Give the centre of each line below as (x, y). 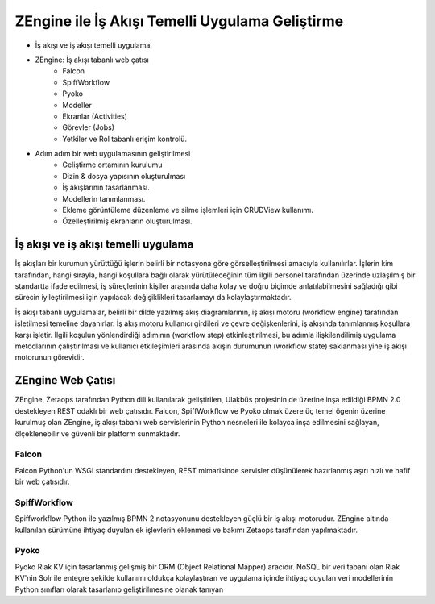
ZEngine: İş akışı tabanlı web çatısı (92, 60)
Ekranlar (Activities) (95, 116)
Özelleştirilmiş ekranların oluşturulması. (127, 221)
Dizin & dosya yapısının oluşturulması (124, 176)
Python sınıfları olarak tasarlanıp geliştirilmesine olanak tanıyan (119, 589)
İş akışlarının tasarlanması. (106, 187)
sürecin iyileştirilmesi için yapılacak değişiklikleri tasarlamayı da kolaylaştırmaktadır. (153, 298)
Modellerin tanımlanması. (104, 198)
